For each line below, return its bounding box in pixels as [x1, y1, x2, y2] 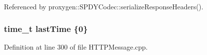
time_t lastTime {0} [4, 22, 88, 34]
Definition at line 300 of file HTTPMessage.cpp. [4, 41, 148, 52]
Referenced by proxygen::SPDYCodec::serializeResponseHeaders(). [4, 1, 204, 11]
